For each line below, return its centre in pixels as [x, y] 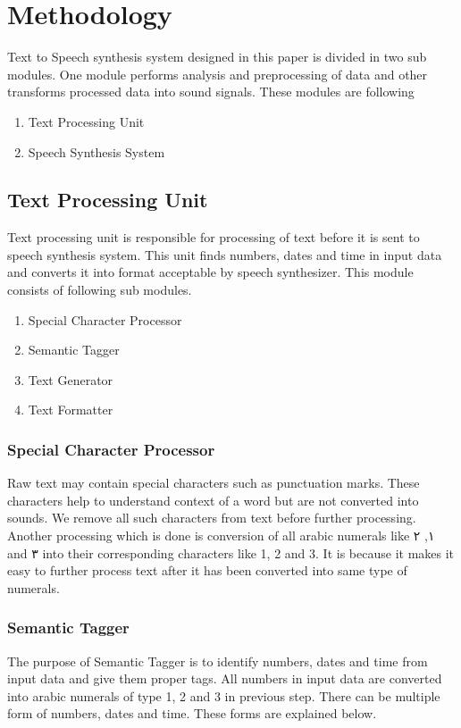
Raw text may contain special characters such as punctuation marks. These [214, 483]
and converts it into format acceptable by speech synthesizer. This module [210, 272]
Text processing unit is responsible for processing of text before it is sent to [214, 237]
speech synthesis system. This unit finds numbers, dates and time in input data [225, 254]
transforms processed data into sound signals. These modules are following [211, 92]
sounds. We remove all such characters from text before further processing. [212, 518]
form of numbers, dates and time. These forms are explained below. [192, 713]
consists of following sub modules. [100, 290]
